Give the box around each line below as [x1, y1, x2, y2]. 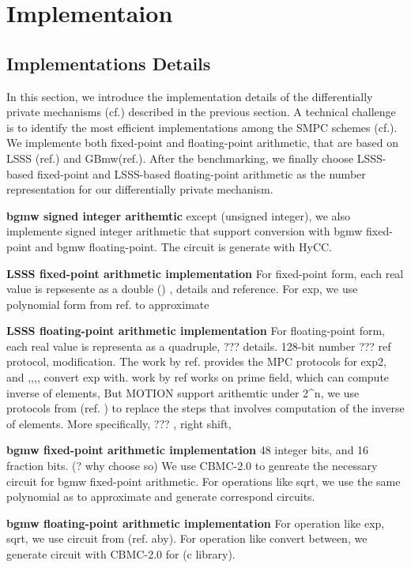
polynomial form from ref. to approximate [6, 295, 209, 312]
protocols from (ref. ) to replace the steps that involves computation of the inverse [6, 400, 405, 416]
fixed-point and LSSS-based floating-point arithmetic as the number [36, 165, 366, 182]
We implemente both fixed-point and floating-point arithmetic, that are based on [6, 134, 399, 151]
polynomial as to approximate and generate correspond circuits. [6, 488, 315, 505]
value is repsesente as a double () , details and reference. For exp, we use [6, 280, 358, 297]
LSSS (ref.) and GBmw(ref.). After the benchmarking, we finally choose [6, 149, 354, 166]
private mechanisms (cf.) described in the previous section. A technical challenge [6, 103, 396, 120]
